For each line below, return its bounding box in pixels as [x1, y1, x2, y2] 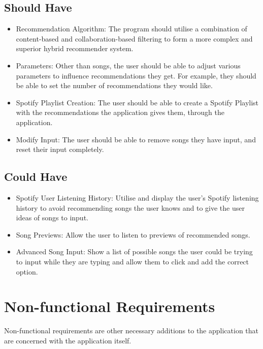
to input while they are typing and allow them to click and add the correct [16, 256, 249, 266]
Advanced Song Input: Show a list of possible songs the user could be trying [16, 246, 253, 257]
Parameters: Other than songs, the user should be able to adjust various [16, 60, 241, 70]
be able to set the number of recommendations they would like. [16, 80, 213, 91]
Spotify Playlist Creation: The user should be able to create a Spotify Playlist [16, 97, 259, 107]
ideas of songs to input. [16, 212, 88, 223]
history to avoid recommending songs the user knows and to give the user [16, 202, 245, 213]
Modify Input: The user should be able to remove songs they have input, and [16, 134, 256, 144]
